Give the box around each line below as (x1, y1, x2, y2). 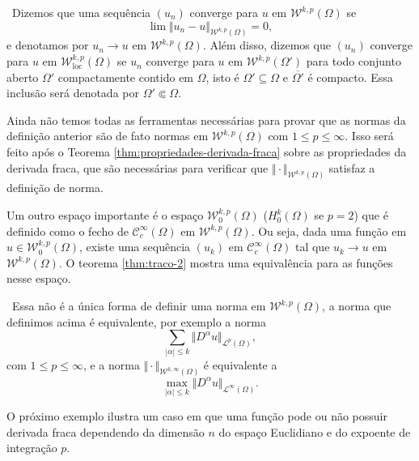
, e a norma (83, 356, 140, 373)
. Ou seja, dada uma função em (251, 222, 407, 239)
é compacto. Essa (307, 68, 393, 85)
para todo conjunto (306, 53, 401, 70)
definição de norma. (6, 179, 104, 196)
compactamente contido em (57, 68, 194, 85)
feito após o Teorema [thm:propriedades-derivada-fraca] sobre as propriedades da (6, 143, 407, 160)
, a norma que (322, 297, 391, 314)
